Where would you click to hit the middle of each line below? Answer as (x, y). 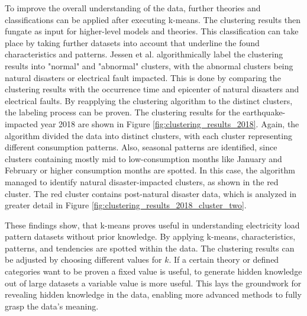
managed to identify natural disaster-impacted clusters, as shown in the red (142, 181)
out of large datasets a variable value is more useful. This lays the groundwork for (153, 283)
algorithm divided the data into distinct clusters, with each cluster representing (148, 135)
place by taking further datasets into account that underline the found (132, 42)
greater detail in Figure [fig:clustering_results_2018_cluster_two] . (126, 205)
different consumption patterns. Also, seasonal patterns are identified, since (141, 147)
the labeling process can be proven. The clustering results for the (122, 112)
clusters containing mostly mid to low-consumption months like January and (143, 158)
